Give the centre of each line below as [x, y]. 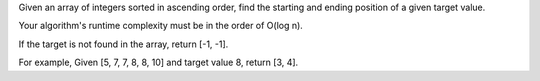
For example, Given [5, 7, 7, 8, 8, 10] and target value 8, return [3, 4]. [158, 62]
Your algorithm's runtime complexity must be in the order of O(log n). [161, 26]
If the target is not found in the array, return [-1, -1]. [123, 44]
